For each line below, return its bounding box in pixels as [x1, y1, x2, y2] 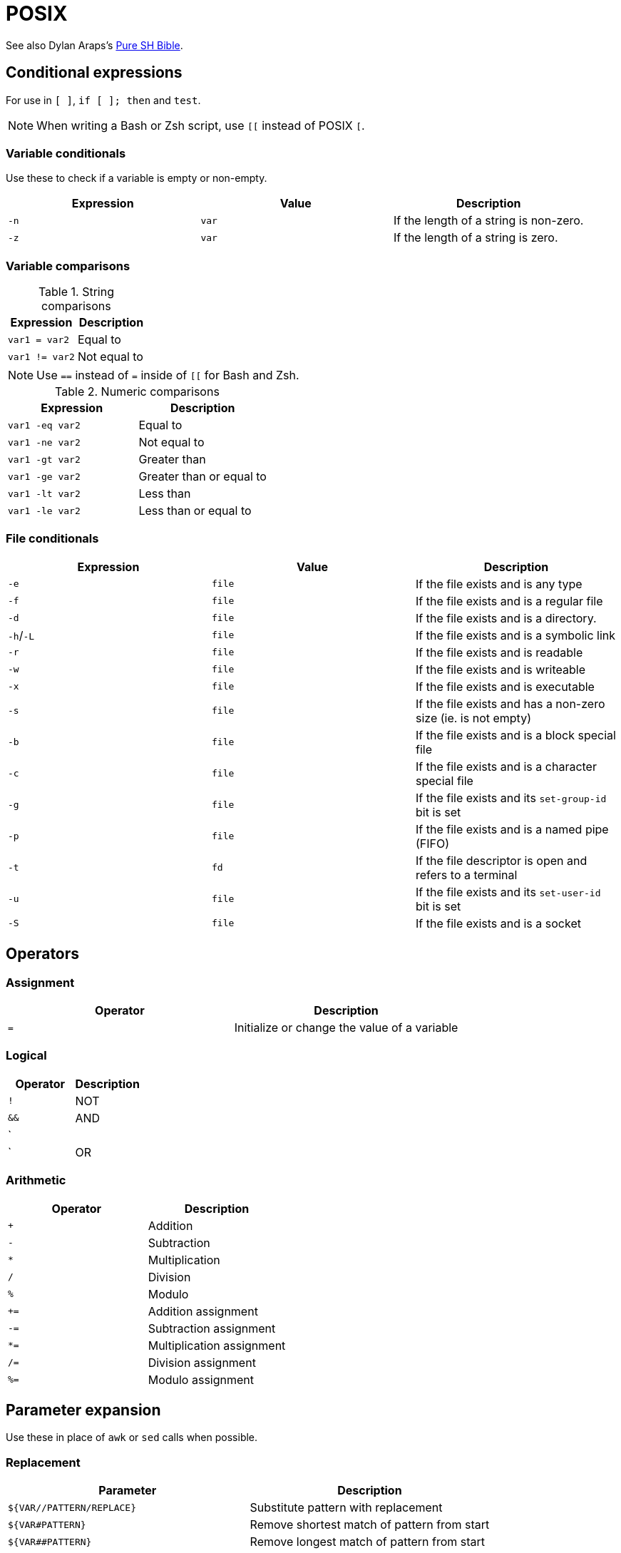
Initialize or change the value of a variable [234, 1020, 458, 1035]
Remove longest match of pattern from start [250, 1534, 486, 1549]
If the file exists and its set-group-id [415, 790, 607, 805]
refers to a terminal [415, 867, 518, 882]
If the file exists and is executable [415, 679, 595, 694]
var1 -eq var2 [8, 419, 81, 431]
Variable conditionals [6, 145, 126, 160]
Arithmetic [6, 1173, 66, 1188]
